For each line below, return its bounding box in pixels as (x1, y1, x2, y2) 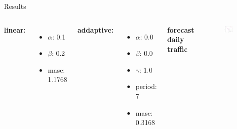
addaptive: (77, 24, 114, 35)
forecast (167, 24, 195, 35)
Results (4, 1, 26, 11)
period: (135, 81, 157, 91)
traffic (167, 43, 188, 54)
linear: (4, 24, 26, 35)
